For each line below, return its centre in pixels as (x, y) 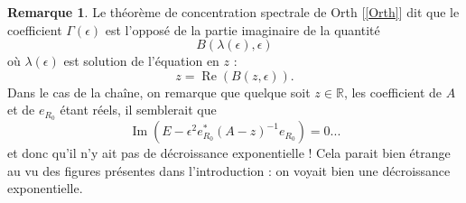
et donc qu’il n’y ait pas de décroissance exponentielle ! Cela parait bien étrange (229, 153)
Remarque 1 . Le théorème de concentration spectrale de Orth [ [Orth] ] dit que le (233, 12)
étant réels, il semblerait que (138, 110)
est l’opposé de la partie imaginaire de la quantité (242, 29)
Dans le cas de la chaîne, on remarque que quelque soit (159, 92)
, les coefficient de (393, 92)
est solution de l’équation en (141, 61)
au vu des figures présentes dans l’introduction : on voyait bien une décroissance (229, 170)
